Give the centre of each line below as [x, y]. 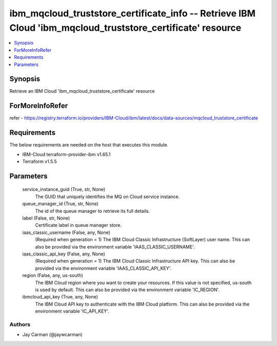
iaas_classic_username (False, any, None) [66, 232]
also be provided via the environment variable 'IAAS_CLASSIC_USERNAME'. [115, 247]
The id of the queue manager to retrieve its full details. [93, 211]
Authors [20, 324]
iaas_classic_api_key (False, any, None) [64, 254]
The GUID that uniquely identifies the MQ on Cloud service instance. [107, 197]
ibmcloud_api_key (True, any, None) [60, 297]
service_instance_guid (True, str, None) [64, 189]
